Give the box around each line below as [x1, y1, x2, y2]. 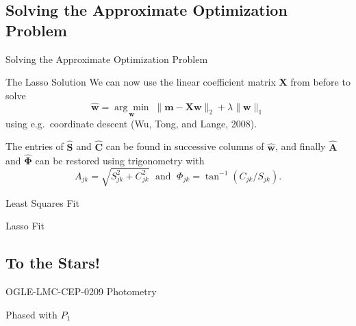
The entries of [5, 139, 64, 153]
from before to [290, 75, 351, 89]
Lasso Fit [5, 218, 44, 233]
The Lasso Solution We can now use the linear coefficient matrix [5, 75, 276, 89]
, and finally [275, 139, 326, 153]
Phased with [5, 307, 58, 321]
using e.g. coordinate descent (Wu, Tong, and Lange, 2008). [5, 116, 257, 130]
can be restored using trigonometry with [35, 153, 205, 168]
